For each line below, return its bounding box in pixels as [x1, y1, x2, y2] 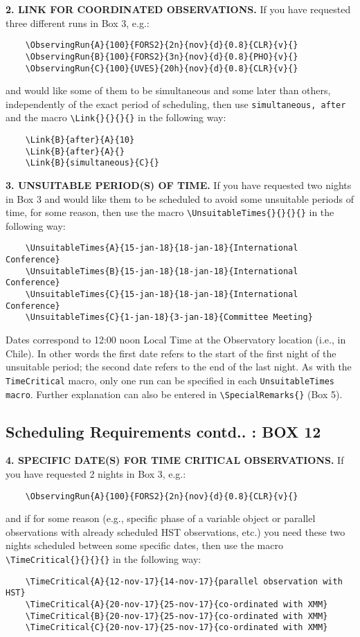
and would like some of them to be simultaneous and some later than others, [6, 83, 331, 98]
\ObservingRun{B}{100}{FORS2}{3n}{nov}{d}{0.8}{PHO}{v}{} [25, 51, 298, 62]
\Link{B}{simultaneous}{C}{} [25, 158, 159, 168]
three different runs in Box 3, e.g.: [6, 15, 150, 30]
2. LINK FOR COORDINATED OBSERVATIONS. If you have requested [6, 2, 351, 16]
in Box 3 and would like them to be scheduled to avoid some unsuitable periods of [6, 191, 354, 206]
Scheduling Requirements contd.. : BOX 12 [6, 420, 321, 442]
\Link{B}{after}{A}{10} [25, 135, 135, 145]
